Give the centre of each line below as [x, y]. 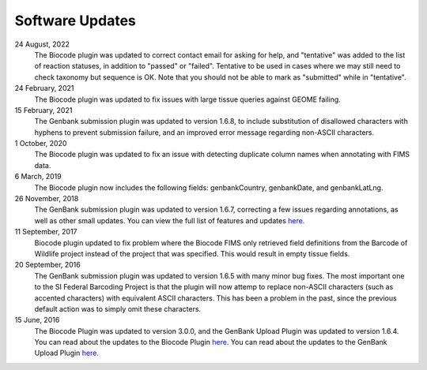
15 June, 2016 [37, 320]
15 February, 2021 [43, 110]
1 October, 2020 [41, 144]
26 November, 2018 [47, 199]
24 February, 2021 [44, 88]
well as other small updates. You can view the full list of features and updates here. [170, 220]
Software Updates [75, 21]
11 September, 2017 [46, 232]
